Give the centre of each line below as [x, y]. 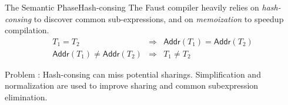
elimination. [26, 97]
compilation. [27, 30]
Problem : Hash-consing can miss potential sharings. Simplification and [133, 74]
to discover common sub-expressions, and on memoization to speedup [159, 18]
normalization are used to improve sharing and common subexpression [132, 85]
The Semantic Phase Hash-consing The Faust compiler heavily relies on [132, 7]
